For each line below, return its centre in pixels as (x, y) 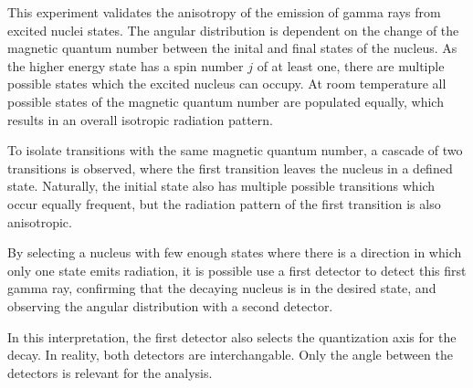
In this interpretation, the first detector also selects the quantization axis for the (232, 336)
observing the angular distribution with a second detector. (170, 305)
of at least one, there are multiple (351, 65)
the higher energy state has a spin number (126, 65)
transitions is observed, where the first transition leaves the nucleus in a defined (230, 168)
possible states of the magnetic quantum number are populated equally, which (226, 101)
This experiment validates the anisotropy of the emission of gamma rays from (224, 12)
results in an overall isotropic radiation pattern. (140, 119)
